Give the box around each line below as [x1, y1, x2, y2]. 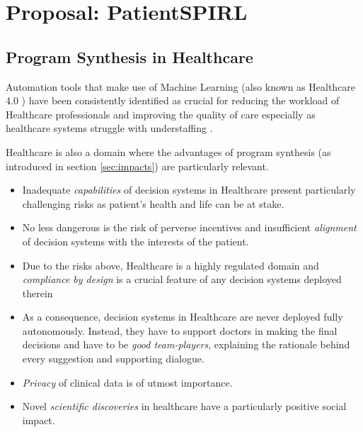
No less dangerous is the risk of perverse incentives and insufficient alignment [22, 220, 357, 235]
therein [22, 285, 53, 300]
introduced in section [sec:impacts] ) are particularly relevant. [6, 158, 269, 173]
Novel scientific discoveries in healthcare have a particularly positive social [22, 399, 347, 414]
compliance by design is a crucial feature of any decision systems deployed [22, 272, 342, 287]
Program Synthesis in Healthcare [6, 45, 253, 67]
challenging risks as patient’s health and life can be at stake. [22, 196, 284, 211]
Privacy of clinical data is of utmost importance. [22, 375, 233, 389]
